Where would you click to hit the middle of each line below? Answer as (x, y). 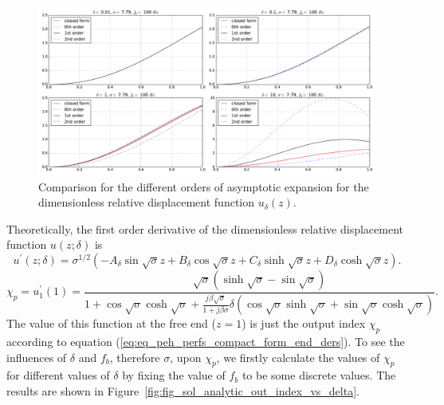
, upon (186, 357)
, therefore (135, 357)
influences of (37, 357)
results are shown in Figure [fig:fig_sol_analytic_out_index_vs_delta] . (183, 391)
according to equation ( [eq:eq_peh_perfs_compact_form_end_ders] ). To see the (206, 342)
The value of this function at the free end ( (112, 323)
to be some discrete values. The (319, 375)
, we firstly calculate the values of (298, 357)
